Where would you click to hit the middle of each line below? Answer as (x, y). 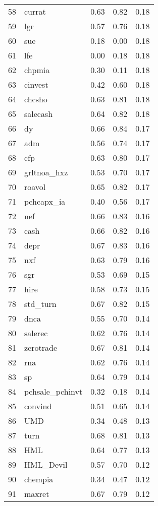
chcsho (36, 99)
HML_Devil (46, 464)
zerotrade (41, 347)
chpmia (37, 70)
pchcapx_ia (45, 201)
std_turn (40, 304)
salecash (39, 114)
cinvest (36, 84)
